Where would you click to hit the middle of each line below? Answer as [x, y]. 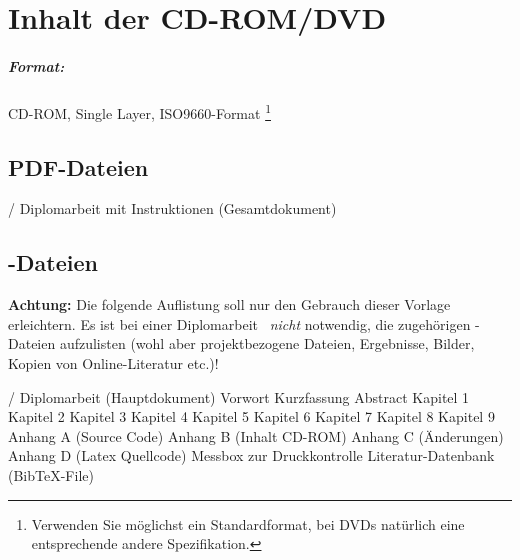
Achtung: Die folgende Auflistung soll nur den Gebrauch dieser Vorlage [229, 304]
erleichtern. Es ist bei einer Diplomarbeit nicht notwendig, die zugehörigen [239, 323]
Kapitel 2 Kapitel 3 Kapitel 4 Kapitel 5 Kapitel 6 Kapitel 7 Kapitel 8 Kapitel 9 [251, 416]
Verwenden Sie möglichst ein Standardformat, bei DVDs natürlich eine [248, 523]
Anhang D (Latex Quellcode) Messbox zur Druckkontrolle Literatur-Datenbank [251, 455]
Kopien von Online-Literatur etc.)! [113, 362]
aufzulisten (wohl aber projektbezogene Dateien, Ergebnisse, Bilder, [267, 343]
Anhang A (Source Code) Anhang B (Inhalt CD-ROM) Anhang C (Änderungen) [256, 435]
